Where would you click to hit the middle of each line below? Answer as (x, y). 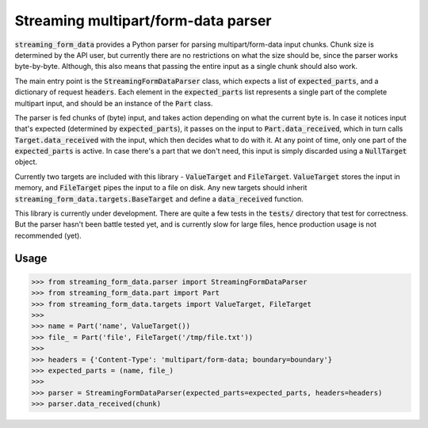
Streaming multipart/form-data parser (143, 21)
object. (26, 162)
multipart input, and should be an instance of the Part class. (114, 103)
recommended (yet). (48, 235)
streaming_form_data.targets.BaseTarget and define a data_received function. (159, 199)
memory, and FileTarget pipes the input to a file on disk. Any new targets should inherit (161, 188)
